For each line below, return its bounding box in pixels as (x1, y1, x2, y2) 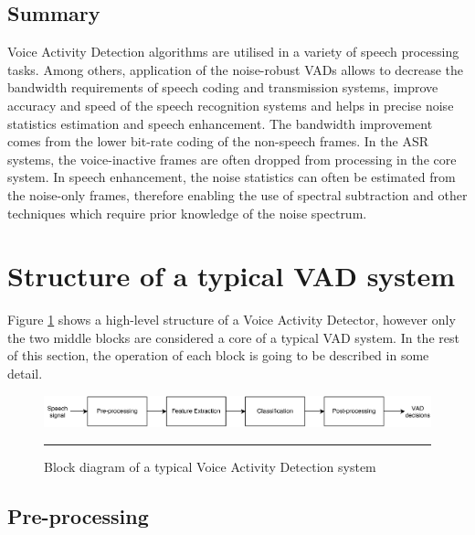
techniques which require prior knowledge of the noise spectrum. (7, 203, 367, 222)
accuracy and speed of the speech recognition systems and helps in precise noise (7, 95, 454, 114)
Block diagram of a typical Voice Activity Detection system (44, 456, 376, 476)
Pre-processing (7, 501, 149, 530)
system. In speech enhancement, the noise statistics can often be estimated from (7, 167, 456, 187)
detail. (7, 364, 43, 383)
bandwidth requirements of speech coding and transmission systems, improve (7, 78, 438, 97)
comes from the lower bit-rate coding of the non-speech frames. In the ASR (7, 132, 428, 151)
